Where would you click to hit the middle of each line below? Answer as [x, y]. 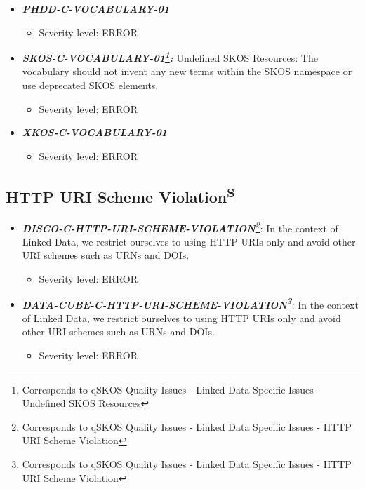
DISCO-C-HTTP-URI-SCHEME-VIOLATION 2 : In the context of [180, 227]
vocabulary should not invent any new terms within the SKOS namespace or [187, 71]
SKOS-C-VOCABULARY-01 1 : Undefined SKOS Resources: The [170, 56]
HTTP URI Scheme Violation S [120, 195]
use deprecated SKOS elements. [90, 85]
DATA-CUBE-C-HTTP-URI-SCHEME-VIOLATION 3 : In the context [190, 303]
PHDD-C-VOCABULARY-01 [96, 8]
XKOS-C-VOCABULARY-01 [94, 132]
